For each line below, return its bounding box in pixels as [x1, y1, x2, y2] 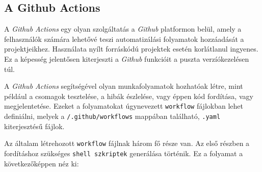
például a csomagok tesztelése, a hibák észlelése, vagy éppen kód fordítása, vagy [4, 90, 253, 101]
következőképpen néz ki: [4, 158, 79, 168]
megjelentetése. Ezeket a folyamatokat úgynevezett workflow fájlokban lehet [4, 101, 243, 111]
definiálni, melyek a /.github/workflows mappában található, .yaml [4, 111, 221, 121]
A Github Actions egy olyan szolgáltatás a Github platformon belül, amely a [4, 23, 242, 34]
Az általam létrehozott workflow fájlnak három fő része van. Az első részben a [4, 138, 250, 149]
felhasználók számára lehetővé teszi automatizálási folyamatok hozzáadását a [4, 33, 244, 44]
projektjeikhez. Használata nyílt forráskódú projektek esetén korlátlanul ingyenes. [4, 43, 258, 54]
